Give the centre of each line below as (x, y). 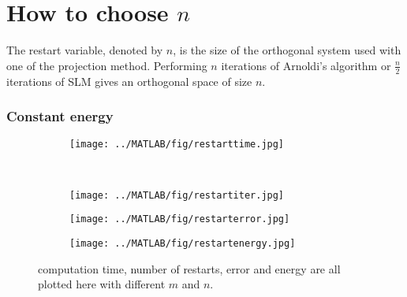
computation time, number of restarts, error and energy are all (189, 268)
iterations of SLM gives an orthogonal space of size (129, 81)
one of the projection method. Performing (107, 65)
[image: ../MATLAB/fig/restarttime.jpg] (177, 145)
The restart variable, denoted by (85, 50)
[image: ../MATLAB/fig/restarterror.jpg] (180, 219)
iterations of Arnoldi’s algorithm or (306, 65)
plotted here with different (102, 284)
